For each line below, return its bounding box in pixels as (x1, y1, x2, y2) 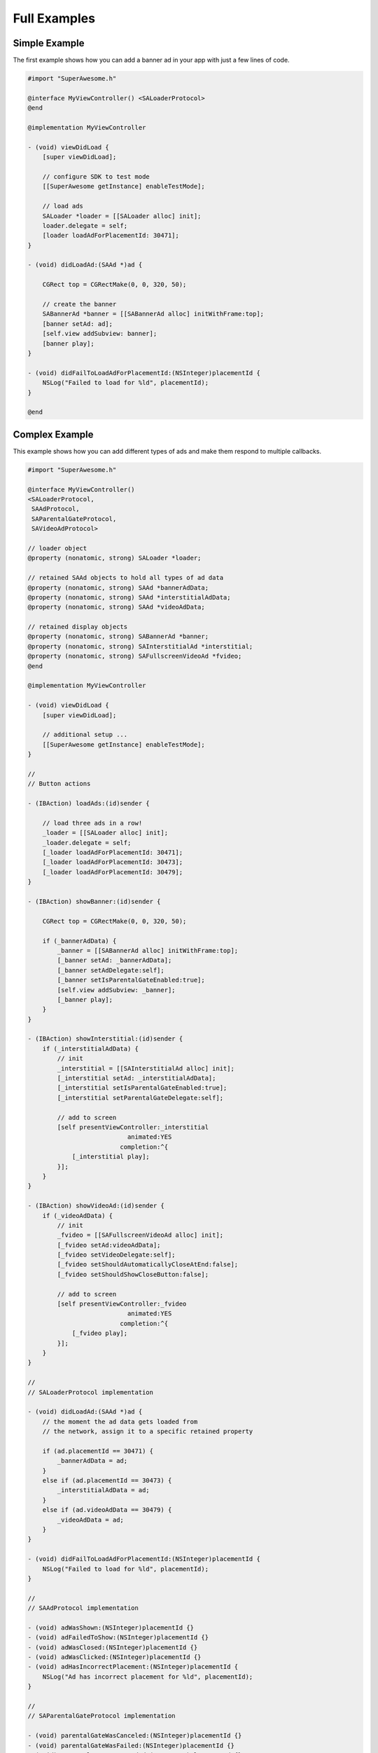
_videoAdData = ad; (57, 1515, 124, 1524)
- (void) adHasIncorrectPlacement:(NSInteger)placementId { (27, 1663, 239, 1671)
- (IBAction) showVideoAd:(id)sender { (27, 1202, 164, 1210)
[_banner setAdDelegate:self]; (57, 966, 164, 974)
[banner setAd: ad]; (42, 320, 113, 327)
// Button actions (27, 780, 91, 788)
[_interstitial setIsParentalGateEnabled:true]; (57, 1084, 227, 1092)
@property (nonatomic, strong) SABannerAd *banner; (27, 632, 209, 641)
